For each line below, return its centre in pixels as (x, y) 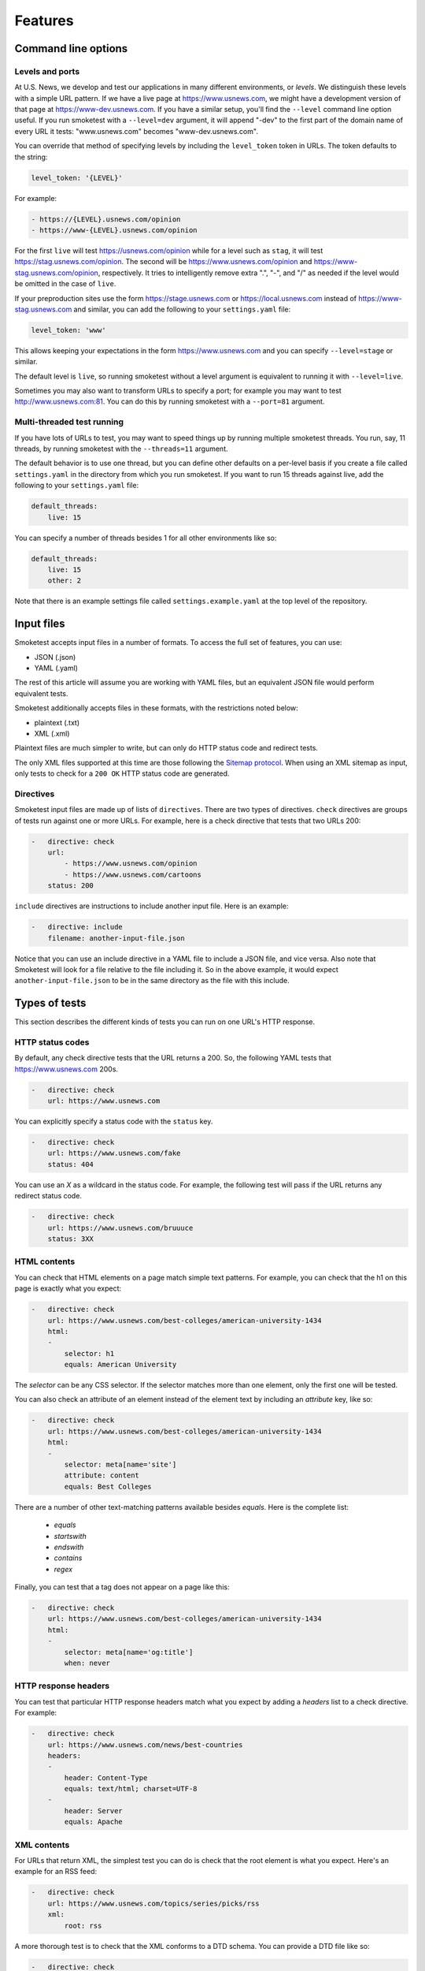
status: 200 (71, 886)
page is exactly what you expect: (68, 1288)
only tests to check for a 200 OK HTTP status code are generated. (122, 773)
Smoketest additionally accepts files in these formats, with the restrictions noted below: (156, 708)
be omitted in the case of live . (65, 284)
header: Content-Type (106, 1777)
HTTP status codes (52, 1042)
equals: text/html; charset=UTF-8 (131, 1789)
